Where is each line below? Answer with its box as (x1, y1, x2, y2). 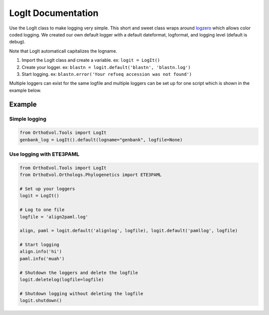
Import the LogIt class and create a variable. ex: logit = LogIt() (21, 57, 160, 63)
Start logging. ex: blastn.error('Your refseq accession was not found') (21, 71, 192, 77)
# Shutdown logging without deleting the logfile (19, 291, 143, 297)
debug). (9, 39, 26, 45)
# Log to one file (19, 207, 65, 213)
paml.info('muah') (19, 256, 65, 262)
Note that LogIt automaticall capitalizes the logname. (9, 48, 118, 54)
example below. (9, 87, 42, 93)
